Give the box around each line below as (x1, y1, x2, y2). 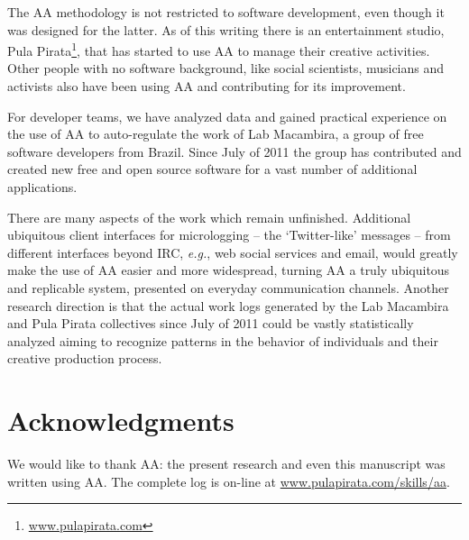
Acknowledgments (7, 402, 234, 439)
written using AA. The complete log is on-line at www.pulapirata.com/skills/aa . (7, 471, 450, 490)
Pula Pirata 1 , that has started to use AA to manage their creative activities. (7, 39, 430, 59)
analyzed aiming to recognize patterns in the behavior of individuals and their (7, 331, 438, 350)
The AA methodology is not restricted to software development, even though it (7, 3, 445, 21)
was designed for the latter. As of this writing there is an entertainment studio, (7, 20, 445, 39)
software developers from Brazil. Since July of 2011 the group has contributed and (7, 142, 462, 160)
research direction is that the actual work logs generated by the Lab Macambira (7, 296, 449, 315)
